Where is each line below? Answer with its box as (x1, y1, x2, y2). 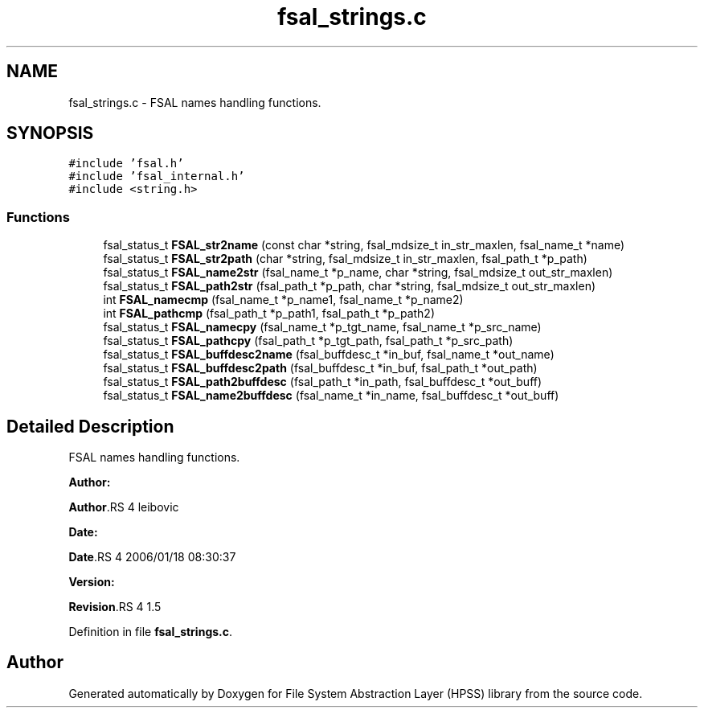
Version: (68, 575, 115, 589)
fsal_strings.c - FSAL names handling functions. (68, 95, 321, 109)
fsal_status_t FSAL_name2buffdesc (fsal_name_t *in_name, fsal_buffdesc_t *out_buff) (103, 388, 559, 403)
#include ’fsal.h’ (68, 157, 184, 170)
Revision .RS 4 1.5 (68, 600, 162, 614)
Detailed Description (6, 416, 174, 437)
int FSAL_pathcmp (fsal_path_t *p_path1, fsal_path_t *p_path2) (103, 306, 435, 321)
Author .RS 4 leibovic (68, 500, 179, 515)
